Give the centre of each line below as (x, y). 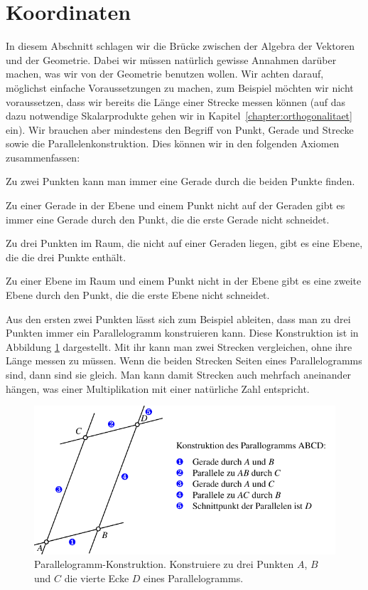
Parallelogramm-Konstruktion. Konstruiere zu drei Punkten (164, 564)
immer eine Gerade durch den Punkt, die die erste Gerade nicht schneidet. (168, 219)
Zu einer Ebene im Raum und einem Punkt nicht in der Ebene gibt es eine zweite (184, 281)
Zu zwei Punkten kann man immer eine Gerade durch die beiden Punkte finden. (180, 181)
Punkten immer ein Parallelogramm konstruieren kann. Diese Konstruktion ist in (182, 333)
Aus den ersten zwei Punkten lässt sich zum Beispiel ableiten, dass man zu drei (178, 318)
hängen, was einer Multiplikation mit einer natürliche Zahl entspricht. (158, 388)
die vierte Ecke (97, 578)
